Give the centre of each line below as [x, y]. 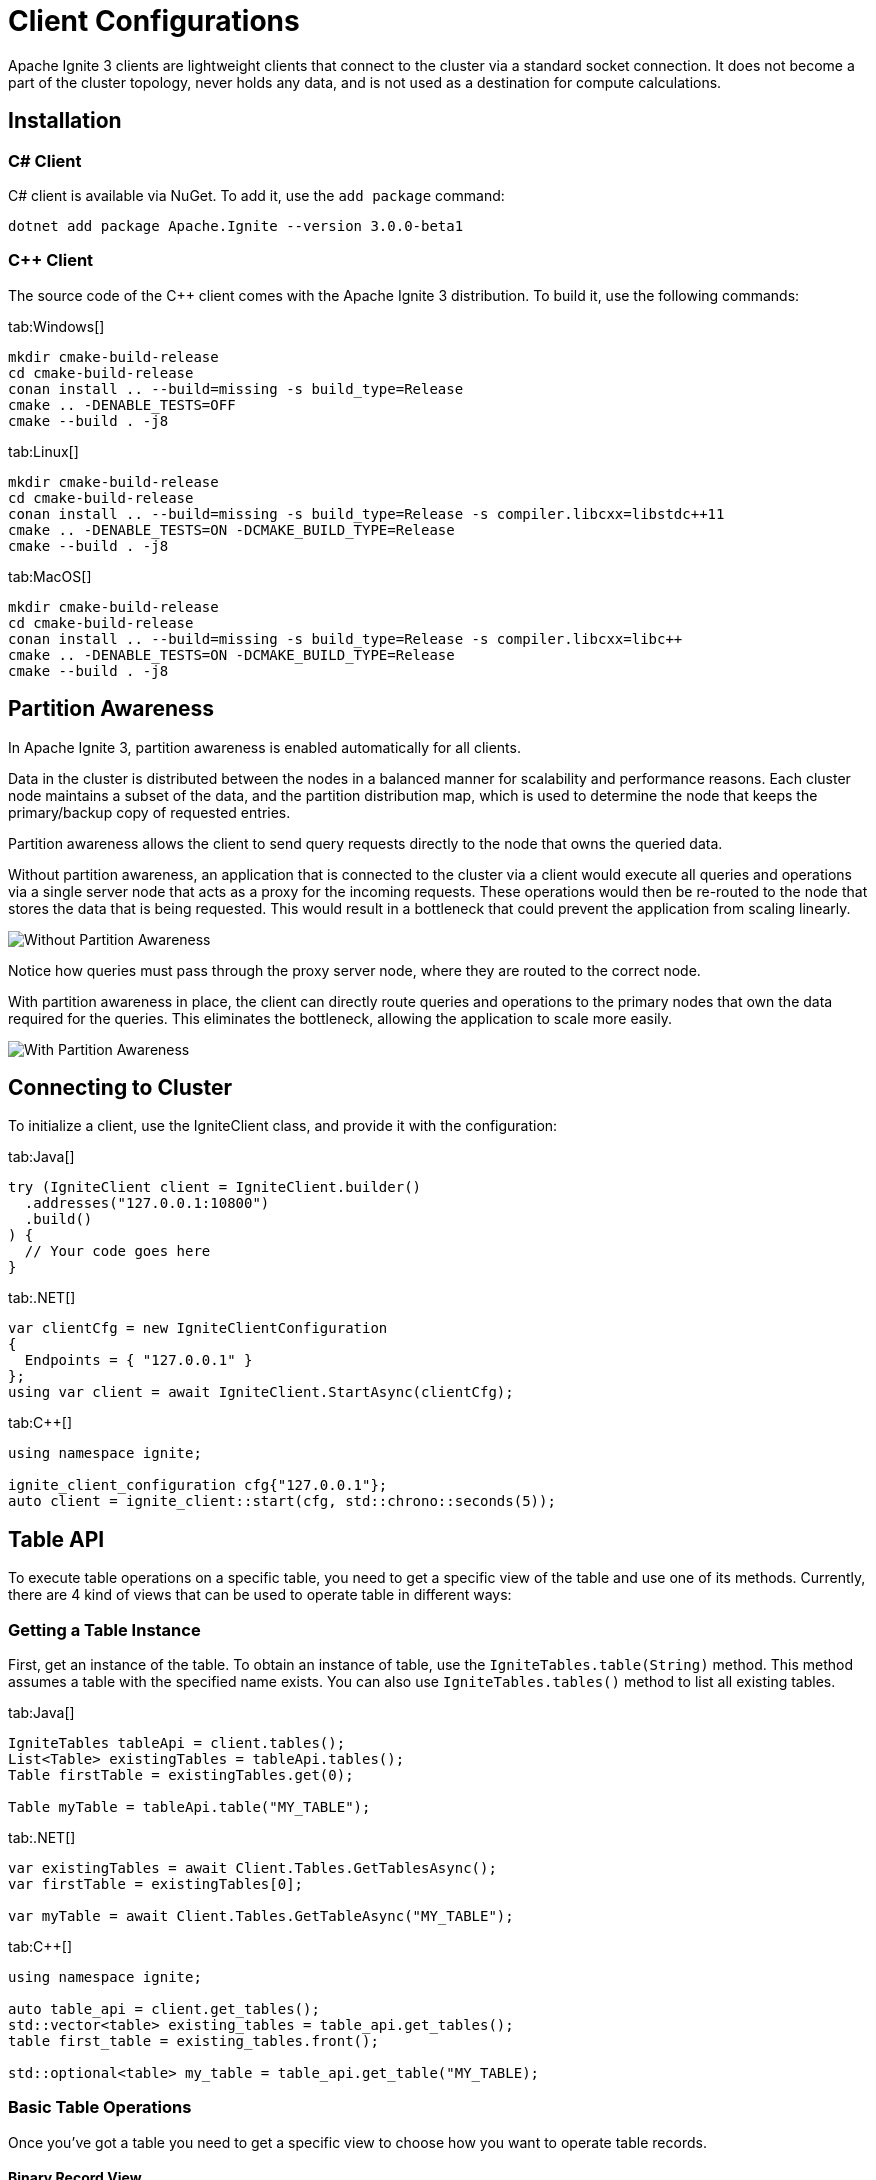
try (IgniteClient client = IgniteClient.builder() [215, 1187]
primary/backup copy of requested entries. [149, 812]
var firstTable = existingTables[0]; [156, 1884]
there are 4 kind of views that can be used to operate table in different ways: [260, 1595]
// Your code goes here [117, 1251]
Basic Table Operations [100, 2107]
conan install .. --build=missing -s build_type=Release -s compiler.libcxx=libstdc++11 [366, 513]
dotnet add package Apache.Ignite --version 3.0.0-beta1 [236, 225]
